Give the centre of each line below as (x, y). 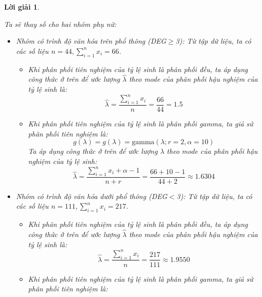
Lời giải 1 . (22, 7)
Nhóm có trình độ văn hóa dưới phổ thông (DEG (91, 196)
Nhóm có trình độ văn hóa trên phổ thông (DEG (91, 41)
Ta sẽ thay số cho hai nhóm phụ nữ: (60, 24)
